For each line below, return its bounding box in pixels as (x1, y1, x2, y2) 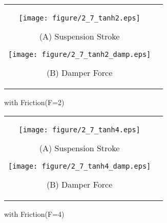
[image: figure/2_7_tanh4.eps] (18, 125, 140, 134)
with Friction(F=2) (4, 97, 65, 107)
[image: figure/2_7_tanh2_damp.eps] (8, 50, 151, 58)
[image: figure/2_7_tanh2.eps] (18, 14, 140, 22)
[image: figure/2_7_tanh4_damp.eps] (8, 161, 151, 170)
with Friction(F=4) (4, 208, 65, 219)
